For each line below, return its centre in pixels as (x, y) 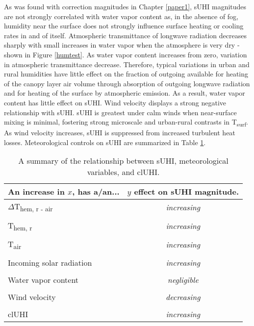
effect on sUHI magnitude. (187, 192)
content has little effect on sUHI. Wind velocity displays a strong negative (115, 102)
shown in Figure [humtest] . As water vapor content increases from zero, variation (126, 54)
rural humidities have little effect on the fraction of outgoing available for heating (126, 74)
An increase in (36, 192)
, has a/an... (96, 192)
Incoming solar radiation (50, 263)
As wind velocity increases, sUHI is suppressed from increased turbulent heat (120, 133)
